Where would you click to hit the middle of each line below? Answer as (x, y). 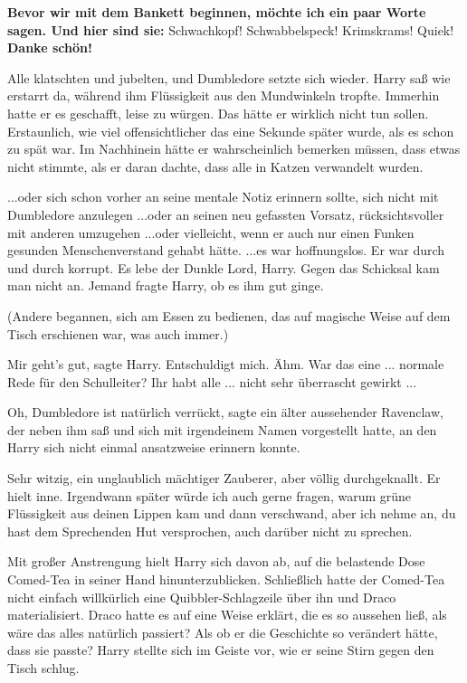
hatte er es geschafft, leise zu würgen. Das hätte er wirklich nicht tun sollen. (218, 113)
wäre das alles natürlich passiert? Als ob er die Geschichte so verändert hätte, (223, 632)
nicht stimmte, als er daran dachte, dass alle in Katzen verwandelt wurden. (215, 166)
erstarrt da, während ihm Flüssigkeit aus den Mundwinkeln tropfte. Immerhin (224, 95)
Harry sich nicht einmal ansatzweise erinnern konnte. (154, 447)
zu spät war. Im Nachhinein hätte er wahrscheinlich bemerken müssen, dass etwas (234, 149)
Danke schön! (50, 47)
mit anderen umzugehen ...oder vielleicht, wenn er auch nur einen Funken (211, 232)
